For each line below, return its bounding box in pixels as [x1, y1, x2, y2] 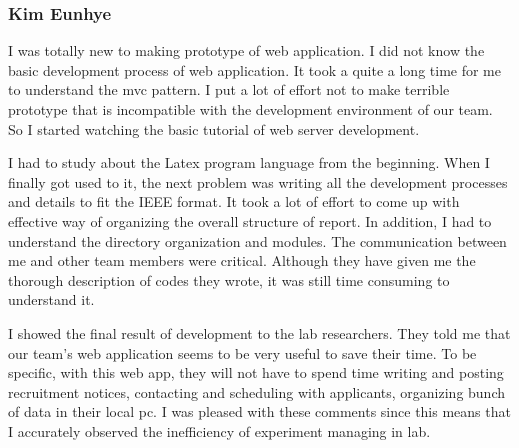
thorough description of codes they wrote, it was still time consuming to [8, 269, 450, 290]
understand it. [8, 289, 95, 310]
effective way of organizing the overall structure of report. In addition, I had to [8, 210, 492, 231]
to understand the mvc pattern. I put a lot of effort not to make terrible [8, 79, 450, 100]
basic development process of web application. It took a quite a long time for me [8, 59, 501, 80]
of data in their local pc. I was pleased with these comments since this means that [8, 401, 511, 422]
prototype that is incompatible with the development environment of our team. [8, 99, 493, 119]
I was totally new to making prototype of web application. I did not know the [8, 40, 485, 61]
